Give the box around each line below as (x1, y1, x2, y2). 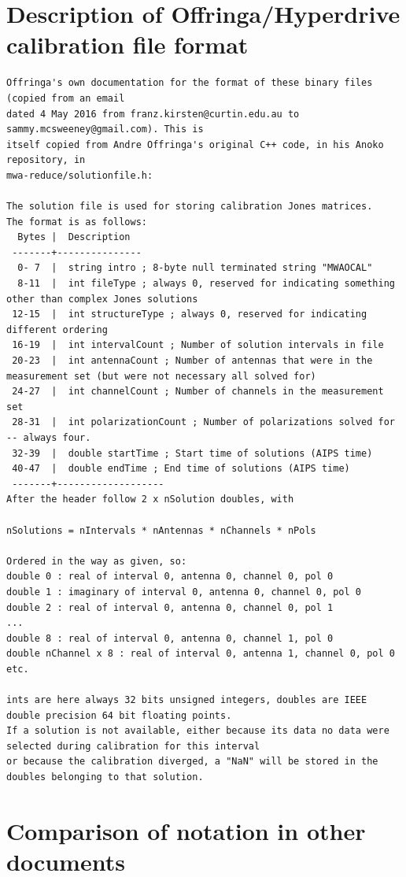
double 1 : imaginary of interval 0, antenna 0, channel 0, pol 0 (6, 586, 362, 598)
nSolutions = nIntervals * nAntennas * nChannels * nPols (6, 524, 316, 536)
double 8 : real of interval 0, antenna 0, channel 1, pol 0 (6, 632, 334, 644)
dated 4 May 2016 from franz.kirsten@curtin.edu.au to (6, 108, 300, 120)
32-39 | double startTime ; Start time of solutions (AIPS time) (12, 447, 373, 459)
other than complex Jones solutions (6, 293, 198, 305)
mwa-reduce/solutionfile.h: (6, 169, 153, 181)
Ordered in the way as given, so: (6, 555, 187, 567)
